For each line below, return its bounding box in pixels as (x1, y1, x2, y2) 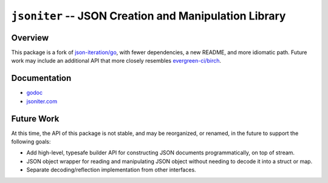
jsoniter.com (26, 97, 58, 105)
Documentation (11, 73, 72, 83)
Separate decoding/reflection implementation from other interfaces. (26, 166, 197, 173)
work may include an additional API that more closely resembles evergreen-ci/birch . (11, 57, 222, 64)
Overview (11, 32, 49, 43)
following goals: (11, 138, 51, 145)
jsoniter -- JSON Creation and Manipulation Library (11, 9, 286, 22)
